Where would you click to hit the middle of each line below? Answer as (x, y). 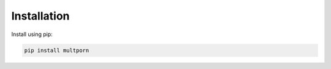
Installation (40, 16)
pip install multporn (57, 50)
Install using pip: (32, 34)
